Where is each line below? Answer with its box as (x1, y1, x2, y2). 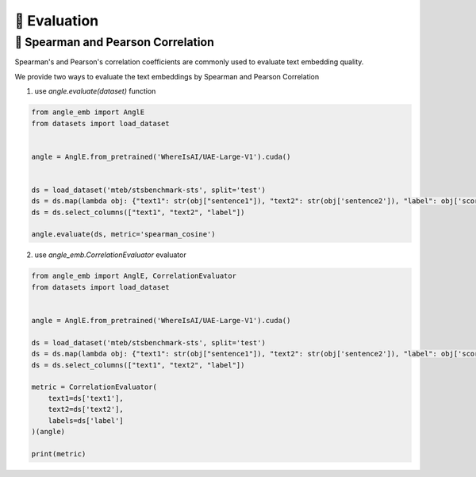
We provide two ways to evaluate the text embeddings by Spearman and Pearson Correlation (14, 71, 320, 81)
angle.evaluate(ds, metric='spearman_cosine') (31, 230, 216, 239)
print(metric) (31, 449, 86, 458)
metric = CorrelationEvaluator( (31, 383, 158, 392)
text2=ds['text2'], (48, 405, 125, 414)
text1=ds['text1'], (48, 394, 125, 402)
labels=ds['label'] (48, 416, 125, 425)
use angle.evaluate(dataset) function (34, 87, 156, 96)
